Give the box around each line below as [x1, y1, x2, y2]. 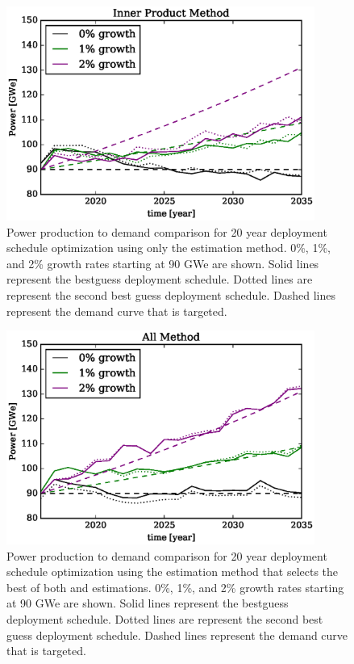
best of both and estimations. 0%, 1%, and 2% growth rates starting [6, 578, 344, 595]
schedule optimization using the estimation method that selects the [6, 563, 339, 580]
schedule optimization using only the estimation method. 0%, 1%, [6, 239, 331, 256]
